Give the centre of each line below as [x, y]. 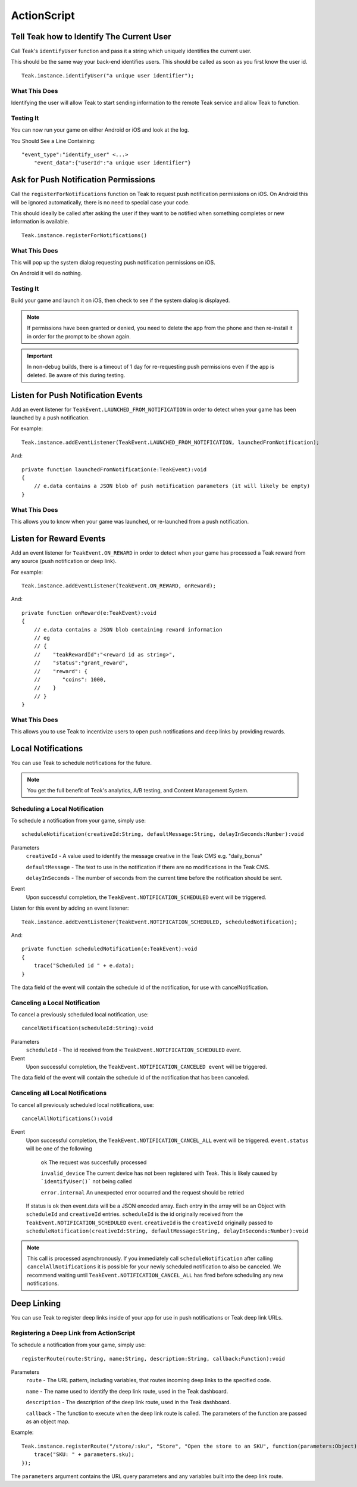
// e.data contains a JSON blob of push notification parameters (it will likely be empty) [172, 486]
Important [40, 356]
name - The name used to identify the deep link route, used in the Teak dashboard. [127, 1391]
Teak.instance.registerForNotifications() [84, 235]
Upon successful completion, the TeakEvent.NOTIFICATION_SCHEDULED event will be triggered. [146, 897]
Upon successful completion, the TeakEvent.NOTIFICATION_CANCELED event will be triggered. [146, 1067]
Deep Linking [36, 1304]
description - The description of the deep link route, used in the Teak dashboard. [129, 1402]
